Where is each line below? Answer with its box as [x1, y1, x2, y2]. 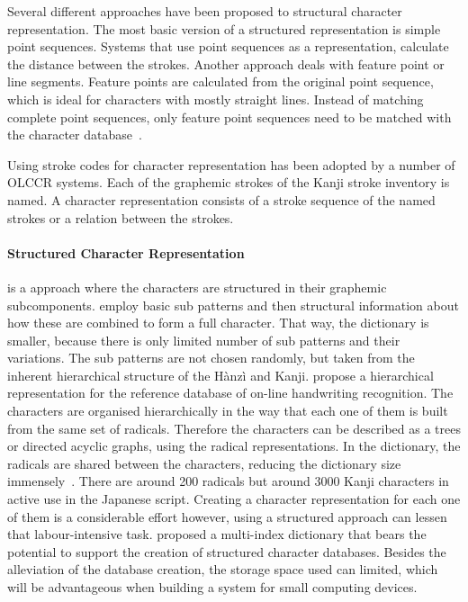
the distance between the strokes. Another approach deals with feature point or [7, 54, 445, 73]
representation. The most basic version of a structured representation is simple [7, 19, 441, 38]
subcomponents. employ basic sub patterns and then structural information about [7, 295, 459, 314]
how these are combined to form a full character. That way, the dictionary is [7, 313, 429, 332]
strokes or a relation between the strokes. [7, 208, 234, 227]
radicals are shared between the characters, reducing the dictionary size [7, 454, 401, 472]
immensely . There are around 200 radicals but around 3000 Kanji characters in [7, 472, 449, 490]
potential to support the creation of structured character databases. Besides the [7, 542, 446, 561]
